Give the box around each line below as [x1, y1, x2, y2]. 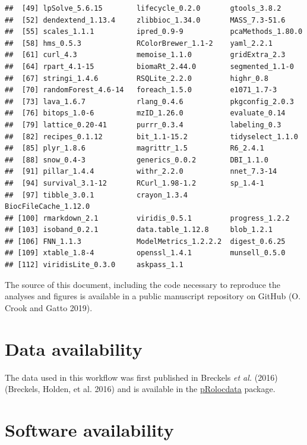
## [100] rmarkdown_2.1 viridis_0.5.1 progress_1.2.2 [5, 214, 290, 223]
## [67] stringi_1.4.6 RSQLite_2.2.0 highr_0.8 [5, 74, 268, 83]
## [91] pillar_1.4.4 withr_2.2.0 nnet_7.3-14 [5, 167, 277, 176]
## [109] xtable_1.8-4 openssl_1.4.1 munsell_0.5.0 [5, 249, 286, 258]
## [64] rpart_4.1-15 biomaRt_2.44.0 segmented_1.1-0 [5, 62, 294, 71]
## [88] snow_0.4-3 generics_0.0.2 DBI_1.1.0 [5, 155, 268, 164]
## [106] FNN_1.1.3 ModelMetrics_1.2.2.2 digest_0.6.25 [5, 237, 286, 246]
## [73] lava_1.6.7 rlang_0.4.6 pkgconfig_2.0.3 [5, 97, 294, 106]
